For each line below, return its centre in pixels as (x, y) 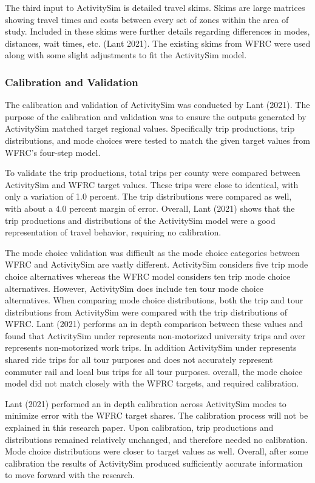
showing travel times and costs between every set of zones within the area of (147, 19)
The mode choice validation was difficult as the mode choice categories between (152, 252)
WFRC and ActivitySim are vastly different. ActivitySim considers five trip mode (157, 264)
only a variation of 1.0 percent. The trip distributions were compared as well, (148, 196)
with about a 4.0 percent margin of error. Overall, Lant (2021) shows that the (150, 208)
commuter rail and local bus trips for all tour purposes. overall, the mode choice (154, 371)
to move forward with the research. (70, 475)
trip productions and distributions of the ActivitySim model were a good (140, 220)
